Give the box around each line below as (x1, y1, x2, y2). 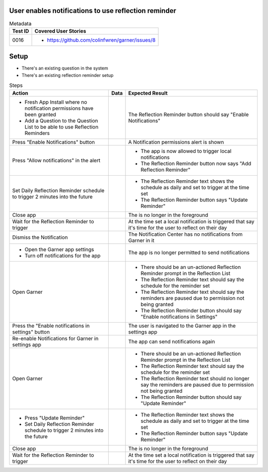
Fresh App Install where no (24, 98, 87, 105)
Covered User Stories (34, 27, 86, 34)
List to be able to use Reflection (24, 123, 99, 130)
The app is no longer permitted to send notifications (128, 249, 250, 256)
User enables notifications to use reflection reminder (9, 6, 176, 15)
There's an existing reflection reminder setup (21, 72, 114, 78)
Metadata (9, 20, 32, 27)
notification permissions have (24, 105, 94, 112)
